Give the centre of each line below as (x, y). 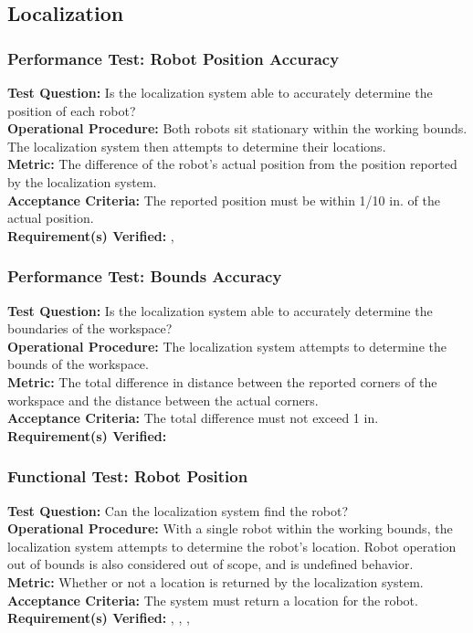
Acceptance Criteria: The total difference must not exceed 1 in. (193, 418)
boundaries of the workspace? (90, 328)
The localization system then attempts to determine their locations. (197, 146)
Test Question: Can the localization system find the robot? (178, 510)
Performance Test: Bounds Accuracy (145, 276)
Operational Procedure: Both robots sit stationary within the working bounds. (237, 128)
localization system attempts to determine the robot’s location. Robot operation (232, 546)
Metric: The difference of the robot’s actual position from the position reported (232, 164)
